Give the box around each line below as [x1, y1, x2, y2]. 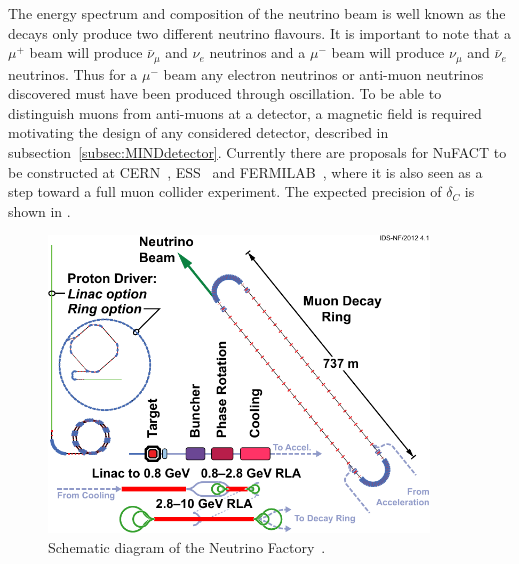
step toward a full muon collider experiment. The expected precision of [8, 181, 442, 202]
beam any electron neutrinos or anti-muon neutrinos [163, 63, 484, 84]
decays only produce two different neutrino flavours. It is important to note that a [8, 22, 511, 43]
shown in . [8, 200, 71, 221]
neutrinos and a [209, 42, 306, 63]
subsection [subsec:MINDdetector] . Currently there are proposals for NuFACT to [8, 142, 507, 163]
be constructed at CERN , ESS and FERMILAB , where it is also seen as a [8, 161, 483, 182]
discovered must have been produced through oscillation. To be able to [8, 83, 442, 104]
